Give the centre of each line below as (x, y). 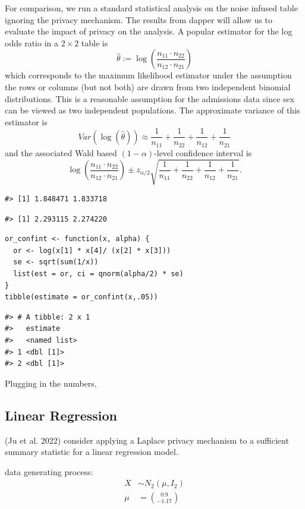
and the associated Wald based (61, 152)
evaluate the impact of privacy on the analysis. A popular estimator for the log (149, 31)
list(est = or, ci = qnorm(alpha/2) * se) (98, 274)
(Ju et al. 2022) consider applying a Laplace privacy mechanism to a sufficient (147, 440)
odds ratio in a (32, 42)
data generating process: (49, 471)
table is (95, 42)
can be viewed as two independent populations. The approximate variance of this (152, 110)
